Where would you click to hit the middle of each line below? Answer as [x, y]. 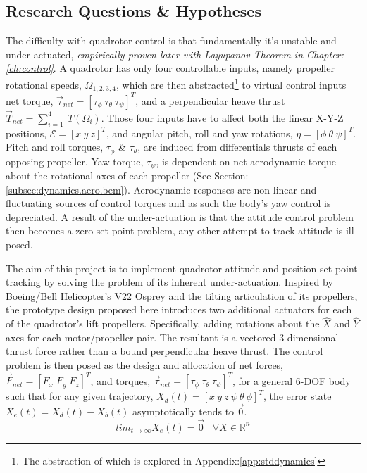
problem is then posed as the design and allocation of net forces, [145, 365]
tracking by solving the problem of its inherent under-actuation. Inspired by [169, 282]
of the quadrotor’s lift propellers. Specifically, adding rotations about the [163, 323]
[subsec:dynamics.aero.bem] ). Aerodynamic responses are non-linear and [161, 189]
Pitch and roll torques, [55, 147]
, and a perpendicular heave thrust [210, 100]
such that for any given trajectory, [80, 396]
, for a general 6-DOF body [291, 380]
